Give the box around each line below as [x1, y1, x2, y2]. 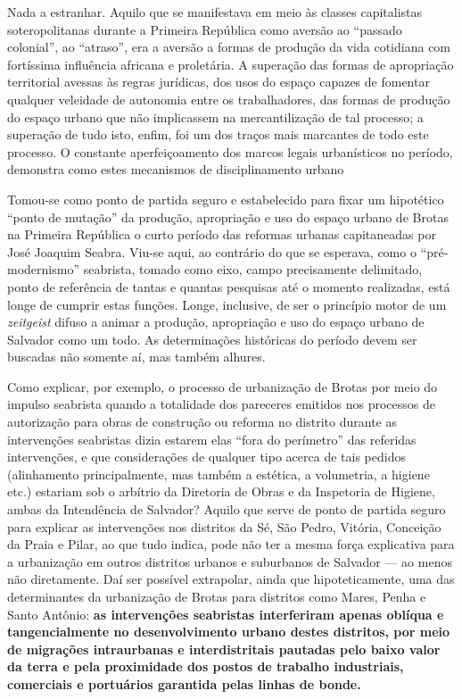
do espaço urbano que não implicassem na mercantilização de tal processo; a [7, 107, 424, 126]
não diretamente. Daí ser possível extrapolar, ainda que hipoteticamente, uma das [7, 570, 455, 588]
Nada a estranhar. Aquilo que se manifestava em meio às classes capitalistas [7, 3, 423, 21]
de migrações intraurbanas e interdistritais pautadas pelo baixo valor [7, 639, 441, 658]
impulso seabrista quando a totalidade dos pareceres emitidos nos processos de [7, 395, 436, 413]
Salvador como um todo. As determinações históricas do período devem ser [7, 329, 417, 348]
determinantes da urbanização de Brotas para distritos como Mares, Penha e [7, 587, 426, 605]
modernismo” [7, 260, 80, 279]
